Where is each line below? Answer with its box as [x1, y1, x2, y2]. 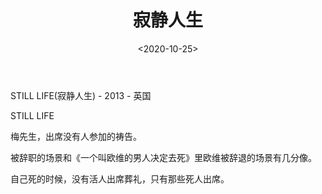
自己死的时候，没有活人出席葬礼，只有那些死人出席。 [10, 172, 230, 185]
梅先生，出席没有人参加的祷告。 [10, 130, 142, 142]
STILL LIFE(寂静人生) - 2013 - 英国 [10, 89, 152, 101]
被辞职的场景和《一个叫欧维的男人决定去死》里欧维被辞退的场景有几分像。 [10, 151, 317, 163]
